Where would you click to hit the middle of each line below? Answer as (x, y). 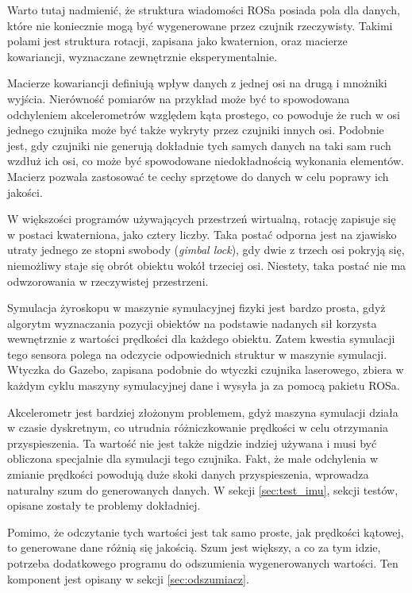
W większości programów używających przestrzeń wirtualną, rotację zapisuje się (202, 219)
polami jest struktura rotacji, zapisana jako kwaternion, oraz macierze (177, 41)
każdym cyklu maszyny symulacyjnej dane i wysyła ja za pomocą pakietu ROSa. (204, 385)
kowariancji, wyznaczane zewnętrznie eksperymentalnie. (142, 56)
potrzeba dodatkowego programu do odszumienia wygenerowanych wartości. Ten (203, 563)
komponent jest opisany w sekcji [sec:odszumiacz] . (128, 578)
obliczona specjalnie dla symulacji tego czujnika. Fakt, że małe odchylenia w (193, 458)
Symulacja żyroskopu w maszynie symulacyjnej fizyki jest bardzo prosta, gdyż (196, 308)
